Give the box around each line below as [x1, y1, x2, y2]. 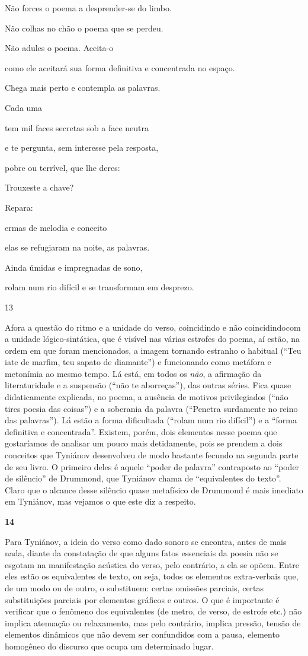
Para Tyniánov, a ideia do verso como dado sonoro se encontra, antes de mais [5, 535, 287, 547]
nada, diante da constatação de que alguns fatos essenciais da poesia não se [5, 547, 278, 559]
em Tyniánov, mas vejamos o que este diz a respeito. [5, 495, 196, 508]
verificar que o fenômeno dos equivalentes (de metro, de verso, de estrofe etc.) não [5, 605, 302, 617]
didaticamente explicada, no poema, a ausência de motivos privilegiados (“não [5, 391, 288, 403]
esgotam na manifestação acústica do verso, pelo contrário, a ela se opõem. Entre [5, 558, 299, 571]
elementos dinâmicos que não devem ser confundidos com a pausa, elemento [5, 628, 280, 641]
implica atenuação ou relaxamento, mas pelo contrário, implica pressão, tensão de [5, 616, 301, 629]
